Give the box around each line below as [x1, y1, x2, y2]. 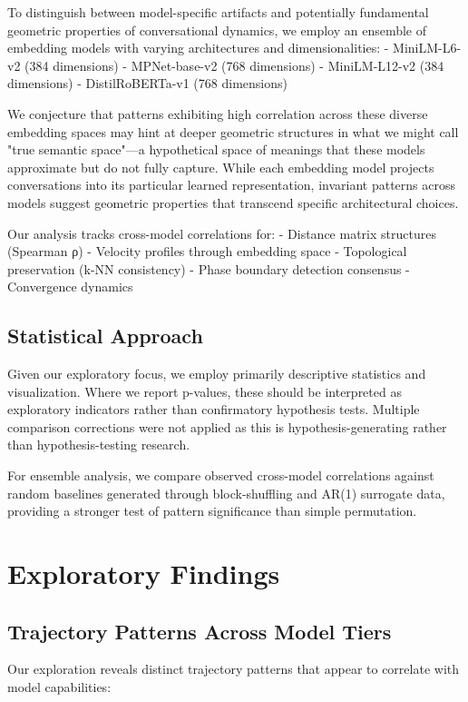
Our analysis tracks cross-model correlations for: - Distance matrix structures [7, 223, 436, 242]
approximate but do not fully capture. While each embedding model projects [7, 157, 434, 176]
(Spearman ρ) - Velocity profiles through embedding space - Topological [7, 242, 407, 261]
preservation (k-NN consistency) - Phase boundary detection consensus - [7, 259, 410, 278]
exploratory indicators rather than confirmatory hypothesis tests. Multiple [7, 400, 420, 419]
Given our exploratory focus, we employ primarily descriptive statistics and [7, 364, 426, 383]
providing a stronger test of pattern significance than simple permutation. [7, 501, 417, 520]
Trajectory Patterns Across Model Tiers [7, 617, 392, 645]
